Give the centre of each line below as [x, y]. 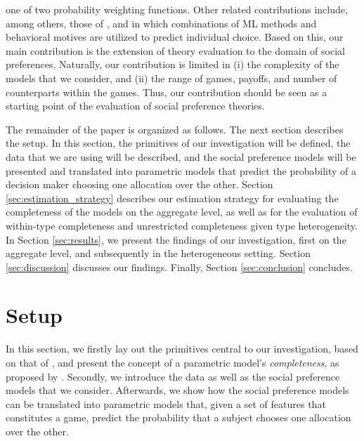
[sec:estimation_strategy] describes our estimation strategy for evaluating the [172, 198]
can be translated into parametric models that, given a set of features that [166, 403]
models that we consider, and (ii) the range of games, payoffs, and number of [171, 78]
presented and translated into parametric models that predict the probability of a [181, 170]
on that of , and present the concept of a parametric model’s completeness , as [173, 362]
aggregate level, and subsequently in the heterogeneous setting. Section [158, 253]
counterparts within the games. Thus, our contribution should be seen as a [167, 92]
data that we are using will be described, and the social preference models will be [181, 156]
